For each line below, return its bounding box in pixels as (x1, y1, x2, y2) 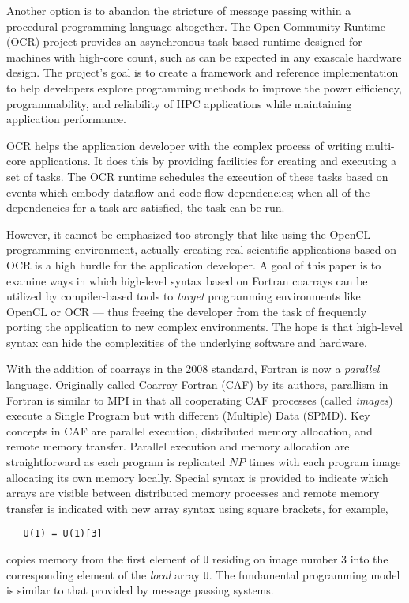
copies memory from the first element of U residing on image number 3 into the (6, 551, 388, 567)
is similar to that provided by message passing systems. (6, 582, 274, 598)
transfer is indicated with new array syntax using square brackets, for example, (6, 499, 388, 516)
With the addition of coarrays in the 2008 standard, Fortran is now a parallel (6, 360, 380, 377)
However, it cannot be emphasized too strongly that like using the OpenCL (6, 225, 371, 242)
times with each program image (248, 454, 401, 470)
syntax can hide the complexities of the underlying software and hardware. (6, 334, 367, 350)
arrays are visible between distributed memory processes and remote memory (6, 484, 380, 501)
